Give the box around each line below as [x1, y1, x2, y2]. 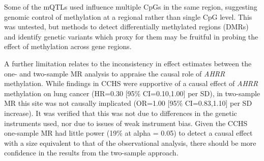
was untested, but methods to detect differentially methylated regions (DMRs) [4, 21, 249, 32]
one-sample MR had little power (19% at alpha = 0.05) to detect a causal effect [4, 128, 253, 138]
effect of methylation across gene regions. [4, 41, 132, 52]
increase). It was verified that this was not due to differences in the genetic [4, 107, 237, 118]
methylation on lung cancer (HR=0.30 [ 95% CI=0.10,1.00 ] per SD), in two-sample [4, 88, 260, 98]
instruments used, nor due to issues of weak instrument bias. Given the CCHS [4, 117, 248, 128]
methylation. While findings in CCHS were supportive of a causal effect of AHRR [4, 78, 258, 89]
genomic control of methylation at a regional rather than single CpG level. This [4, 11, 252, 22]
